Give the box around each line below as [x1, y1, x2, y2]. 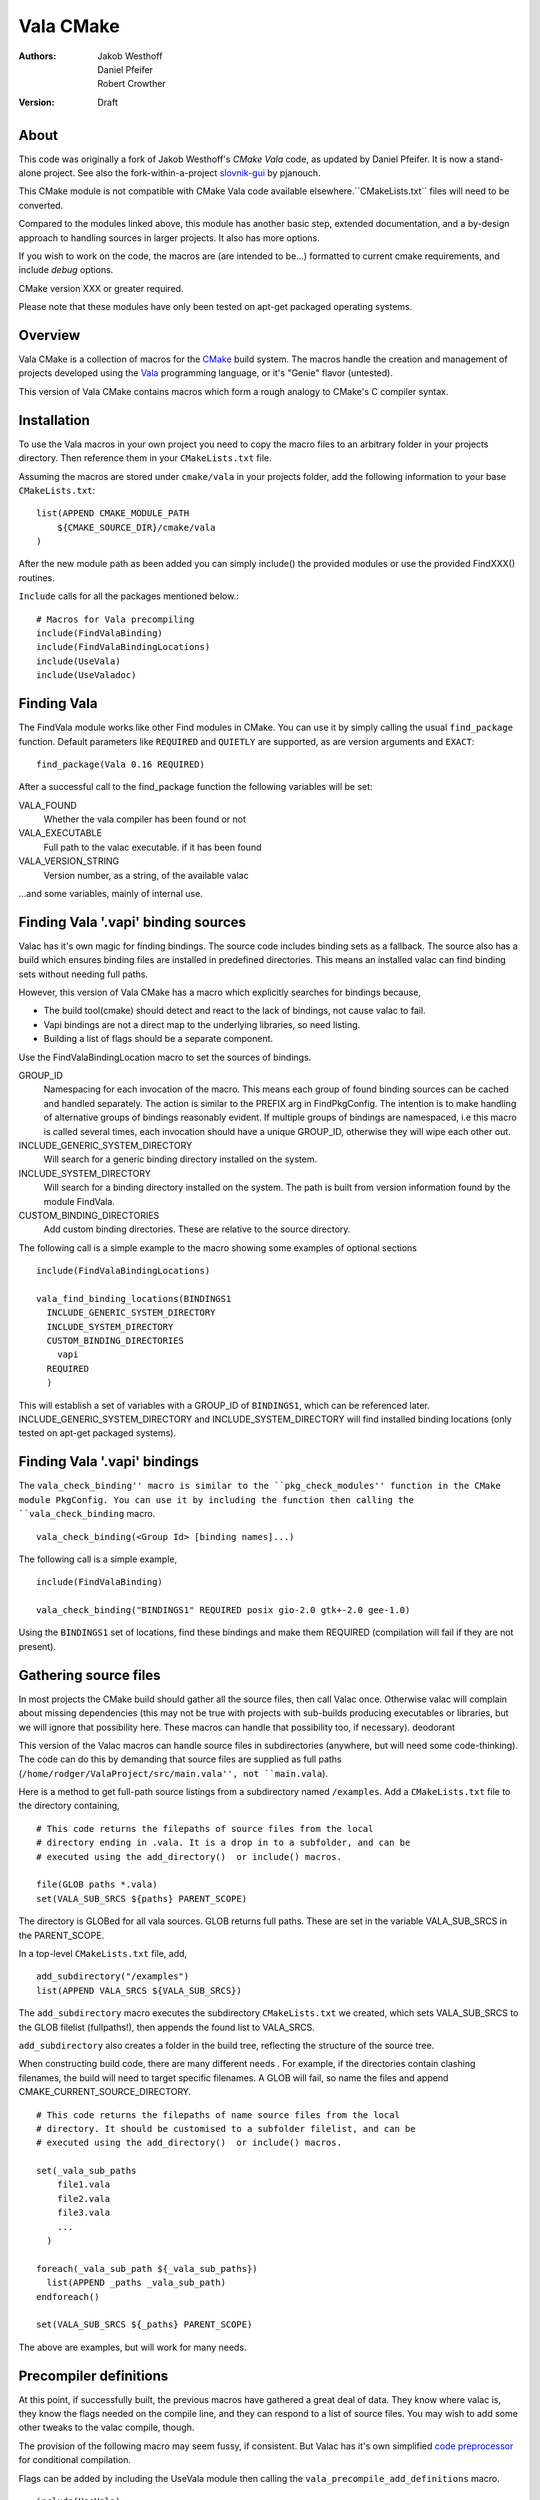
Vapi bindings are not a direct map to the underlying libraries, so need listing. [43, 1018, 361, 1030]
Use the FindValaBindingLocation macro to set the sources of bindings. [18, 1051, 312, 1063]
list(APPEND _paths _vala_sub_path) [46, 2277, 227, 2289]
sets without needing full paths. [18, 968, 149, 980]
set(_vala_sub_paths [36, 2165, 137, 2177]
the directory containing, [18, 1800, 120, 1812]
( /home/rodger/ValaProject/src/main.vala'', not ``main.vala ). [18, 1767, 329, 1779]
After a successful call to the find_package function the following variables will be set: [18, 781, 374, 793]
